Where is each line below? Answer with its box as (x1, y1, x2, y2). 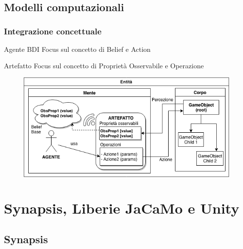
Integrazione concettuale (4, 25, 102, 37)
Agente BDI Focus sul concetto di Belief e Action (4, 44, 151, 54)
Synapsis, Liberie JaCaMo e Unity (4, 198, 240, 218)
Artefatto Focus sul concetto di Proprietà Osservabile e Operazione (4, 60, 204, 70)
